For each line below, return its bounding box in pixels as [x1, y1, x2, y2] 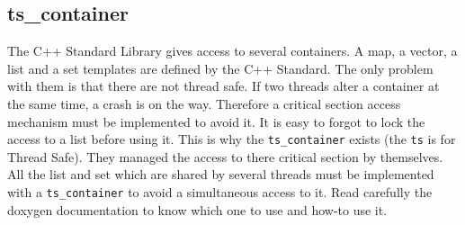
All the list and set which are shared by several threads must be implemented [7, 165, 434, 184]
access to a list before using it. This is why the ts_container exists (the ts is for [7, 130, 456, 148]
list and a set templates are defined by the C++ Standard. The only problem [7, 58, 434, 77]
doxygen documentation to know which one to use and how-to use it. [7, 200, 388, 219]
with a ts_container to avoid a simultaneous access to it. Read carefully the [7, 183, 433, 202]
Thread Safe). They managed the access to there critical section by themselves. [7, 147, 443, 166]
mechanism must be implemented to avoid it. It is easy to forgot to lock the [7, 112, 425, 130]
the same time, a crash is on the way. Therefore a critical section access [7, 94, 401, 112]
